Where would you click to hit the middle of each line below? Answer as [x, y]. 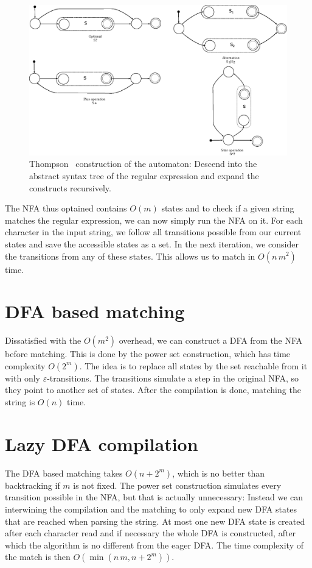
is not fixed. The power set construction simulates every [177, 485]
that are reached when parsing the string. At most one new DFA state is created [155, 521]
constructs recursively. [70, 187]
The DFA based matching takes [64, 473]
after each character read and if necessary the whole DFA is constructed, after [151, 533]
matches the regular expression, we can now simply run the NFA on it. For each [154, 220]
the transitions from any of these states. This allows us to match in [130, 256]
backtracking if [33, 485]
